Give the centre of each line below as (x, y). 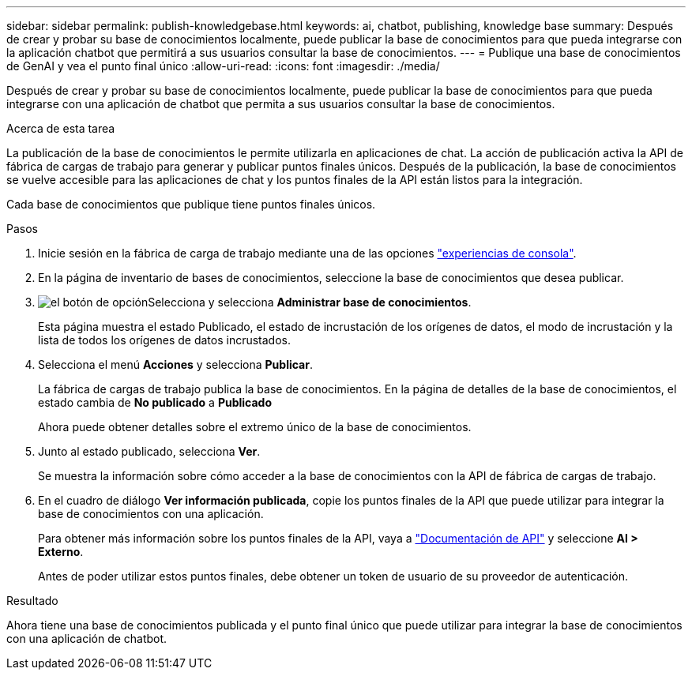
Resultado (32, 601)
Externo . (61, 552)
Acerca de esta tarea (61, 128)
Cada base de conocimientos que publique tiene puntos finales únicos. (191, 204)
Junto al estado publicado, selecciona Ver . (149, 451)
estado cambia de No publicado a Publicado (155, 402)
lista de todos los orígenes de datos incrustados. (165, 340)
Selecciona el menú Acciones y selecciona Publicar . (175, 364)
